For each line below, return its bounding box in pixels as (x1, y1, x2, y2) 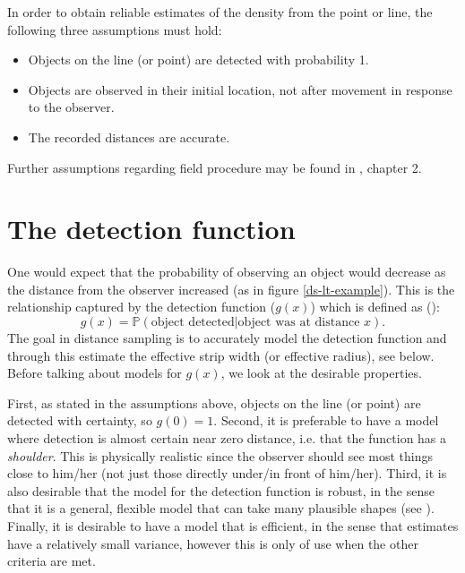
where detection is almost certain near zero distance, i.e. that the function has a (7, 429, 447, 448)
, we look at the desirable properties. (220, 363, 422, 382)
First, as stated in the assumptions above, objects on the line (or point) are (7, 393, 421, 412)
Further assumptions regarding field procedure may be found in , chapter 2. (7, 158, 422, 176)
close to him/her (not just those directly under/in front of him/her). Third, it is (7, 464, 447, 483)
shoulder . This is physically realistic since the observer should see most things (7, 446, 433, 465)
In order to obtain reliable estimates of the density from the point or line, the (7, 3, 433, 21)
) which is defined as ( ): (310, 297, 440, 316)
